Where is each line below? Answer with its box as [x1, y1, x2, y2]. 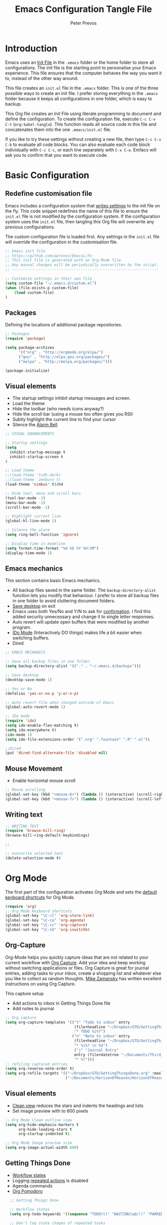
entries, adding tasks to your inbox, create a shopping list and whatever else [5, 970, 162, 976]
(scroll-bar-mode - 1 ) [5, 505, 50, 510]
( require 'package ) [5, 336, 46, 341]
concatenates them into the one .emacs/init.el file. [5, 126, 112, 132]
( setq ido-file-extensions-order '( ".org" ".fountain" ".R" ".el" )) [5, 737, 150, 742]
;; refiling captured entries [5, 1062, 68, 1067]
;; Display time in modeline [5, 541, 66, 546]
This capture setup [5, 990, 44, 996]
